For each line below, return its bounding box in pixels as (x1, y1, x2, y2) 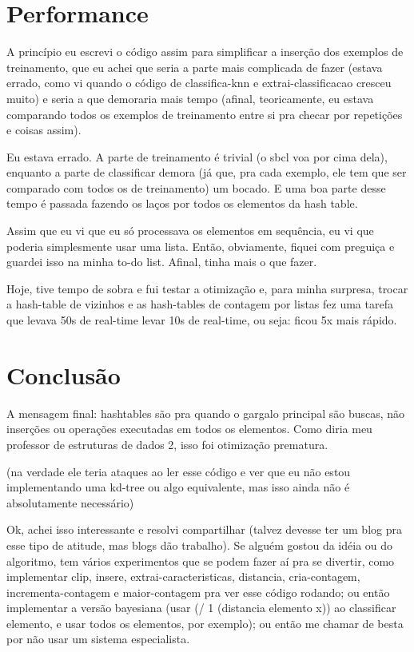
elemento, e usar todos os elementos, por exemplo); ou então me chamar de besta (6, 614, 404, 631)
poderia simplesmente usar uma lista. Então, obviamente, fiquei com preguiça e (6, 237, 395, 254)
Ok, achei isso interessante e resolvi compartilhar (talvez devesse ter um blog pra (6, 521, 402, 538)
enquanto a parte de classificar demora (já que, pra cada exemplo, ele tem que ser (6, 164, 407, 181)
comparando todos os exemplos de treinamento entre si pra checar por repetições (6, 105, 403, 122)
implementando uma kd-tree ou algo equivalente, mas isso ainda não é (6, 479, 350, 495)
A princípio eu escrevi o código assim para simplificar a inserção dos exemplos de (6, 43, 404, 60)
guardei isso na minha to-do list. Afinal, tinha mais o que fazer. (6, 253, 317, 270)
